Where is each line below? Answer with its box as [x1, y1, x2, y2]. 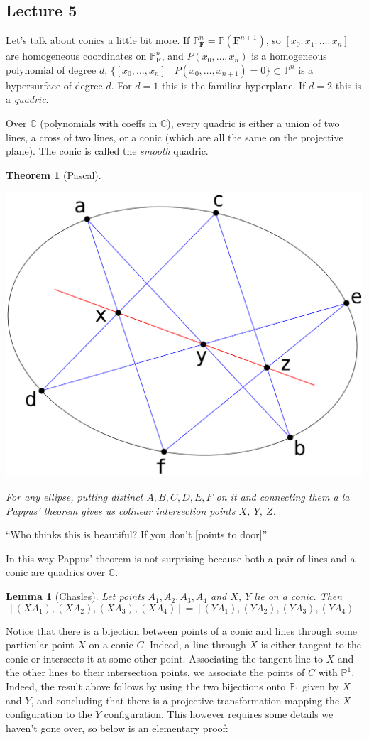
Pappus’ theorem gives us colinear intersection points [6, 503, 236, 518]
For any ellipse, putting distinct [6, 489, 143, 504]
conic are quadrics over [6, 565, 106, 580]
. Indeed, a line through [143, 637, 246, 652]
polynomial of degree [6, 62, 97, 77]
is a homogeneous [251, 48, 327, 63]
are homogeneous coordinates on [6, 48, 147, 63]
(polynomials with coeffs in [40, 115, 158, 130]
